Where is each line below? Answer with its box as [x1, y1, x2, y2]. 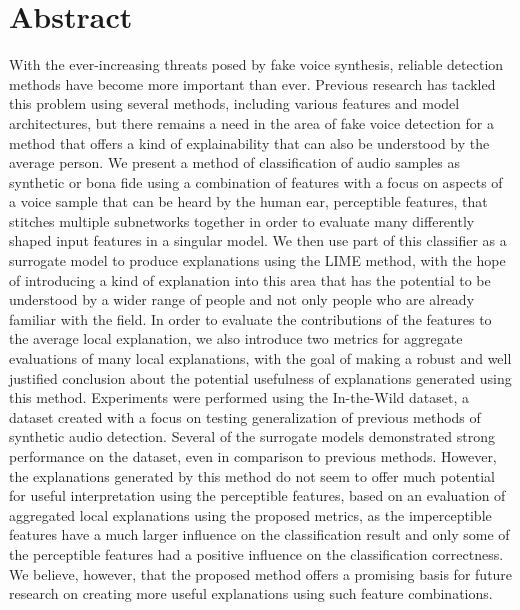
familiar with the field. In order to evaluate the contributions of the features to [9, 308, 492, 329]
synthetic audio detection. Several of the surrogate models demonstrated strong [9, 426, 495, 447]
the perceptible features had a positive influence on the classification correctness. [9, 543, 504, 564]
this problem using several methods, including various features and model [9, 93, 460, 114]
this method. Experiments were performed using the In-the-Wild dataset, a [9, 387, 469, 408]
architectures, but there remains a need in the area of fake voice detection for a [9, 112, 494, 133]
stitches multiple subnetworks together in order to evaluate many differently [9, 210, 475, 231]
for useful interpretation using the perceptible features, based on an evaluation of [9, 485, 506, 506]
